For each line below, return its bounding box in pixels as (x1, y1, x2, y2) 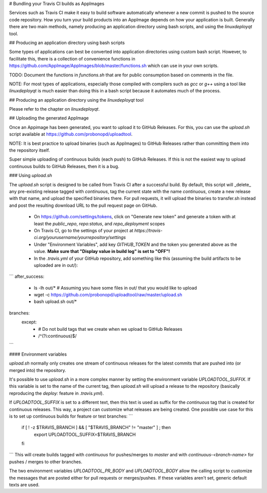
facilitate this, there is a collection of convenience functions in (9, 56, 135, 62)
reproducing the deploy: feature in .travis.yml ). (9, 390, 104, 396)
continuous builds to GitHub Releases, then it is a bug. (9, 163, 120, 169)
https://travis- (134, 227, 163, 233)
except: (21, 319, 37, 325)
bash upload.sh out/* (34, 299, 77, 305)
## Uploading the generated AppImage (9, 115, 89, 121)
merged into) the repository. (9, 367, 66, 373)
